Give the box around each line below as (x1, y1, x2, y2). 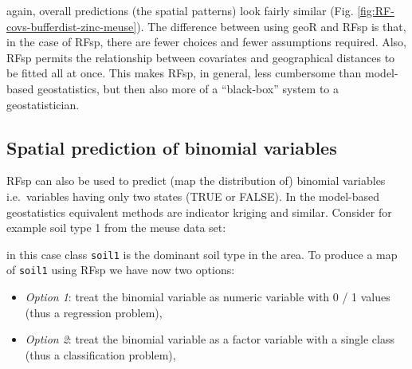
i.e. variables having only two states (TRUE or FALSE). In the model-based (6, 187, 380, 204)
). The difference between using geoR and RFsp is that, (136, 18, 406, 34)
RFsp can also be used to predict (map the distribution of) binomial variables (6, 172, 386, 189)
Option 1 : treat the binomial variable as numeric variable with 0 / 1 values (25, 289, 390, 305)
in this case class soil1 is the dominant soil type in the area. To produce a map (6, 245, 398, 262)
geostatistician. (6, 96, 80, 112)
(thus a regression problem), (25, 304, 163, 320)
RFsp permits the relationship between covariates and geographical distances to (6, 49, 395, 65)
